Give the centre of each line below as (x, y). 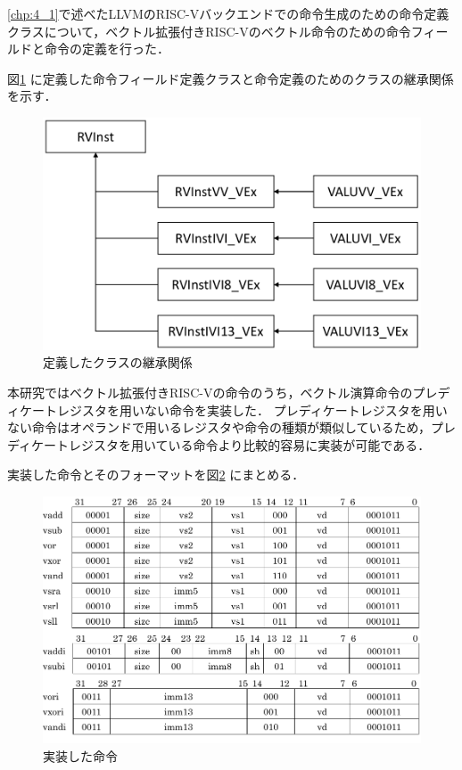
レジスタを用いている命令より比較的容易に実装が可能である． (250, 444)
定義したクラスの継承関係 (118, 362)
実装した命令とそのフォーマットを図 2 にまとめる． (156, 475)
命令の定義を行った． (107, 49)
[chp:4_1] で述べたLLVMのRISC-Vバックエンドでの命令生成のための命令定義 (228, 13)
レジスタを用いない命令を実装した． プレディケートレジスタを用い (252, 410)
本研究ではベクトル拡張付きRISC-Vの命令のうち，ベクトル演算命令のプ (216, 392)
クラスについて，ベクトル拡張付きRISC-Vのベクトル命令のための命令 (209, 31)
